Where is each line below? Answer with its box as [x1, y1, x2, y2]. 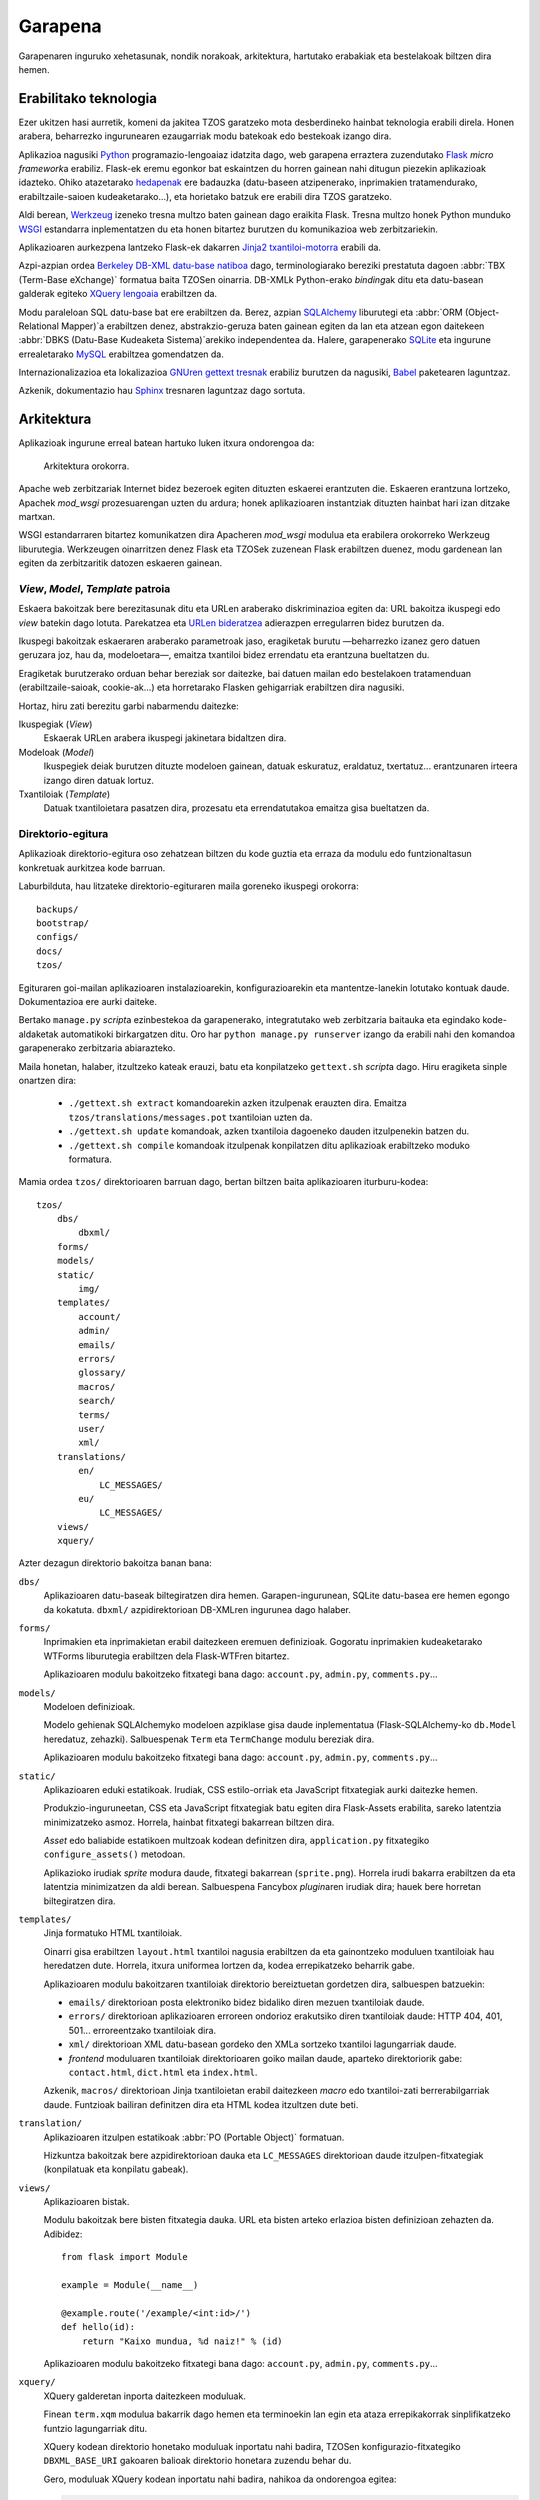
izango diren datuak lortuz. [43, 774, 155, 786]
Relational [18, 320, 60, 332]
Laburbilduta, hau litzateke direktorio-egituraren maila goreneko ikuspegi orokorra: [18, 880, 359, 892]
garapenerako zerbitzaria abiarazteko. [18, 1042, 176, 1054]
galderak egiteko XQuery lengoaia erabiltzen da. [18, 288, 218, 300]
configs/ [36, 931, 79, 943]
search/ [78, 1395, 116, 1407]
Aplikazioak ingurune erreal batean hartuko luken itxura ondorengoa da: [18, 437, 315, 449]
